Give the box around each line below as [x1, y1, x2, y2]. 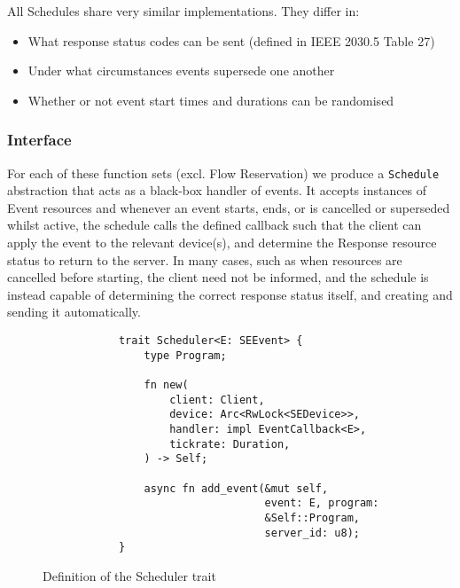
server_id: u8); [264, 526, 360, 539]
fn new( [144, 378, 189, 391]
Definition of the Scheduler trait [43, 566, 216, 584]
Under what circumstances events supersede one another [27, 61, 335, 80]
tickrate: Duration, [169, 437, 291, 451]
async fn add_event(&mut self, [144, 482, 329, 495]
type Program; [144, 349, 227, 362]
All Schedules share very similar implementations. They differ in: [7, 2, 360, 20]
